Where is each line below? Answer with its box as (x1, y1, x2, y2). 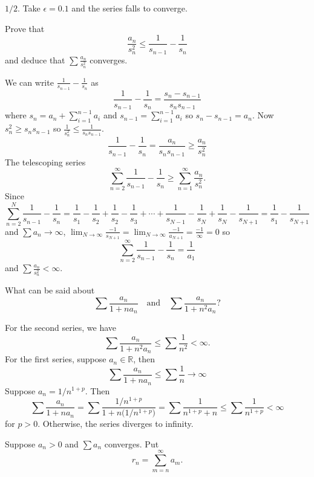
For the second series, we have (5, 321, 117, 334)
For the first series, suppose (5, 353, 106, 365)
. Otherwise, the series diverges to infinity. (38, 417, 194, 430)
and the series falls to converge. (71, 2, 188, 14)
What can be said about (5, 284, 95, 296)
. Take (18, 2, 41, 14)
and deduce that (5, 53, 65, 66)
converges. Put (104, 437, 159, 450)
